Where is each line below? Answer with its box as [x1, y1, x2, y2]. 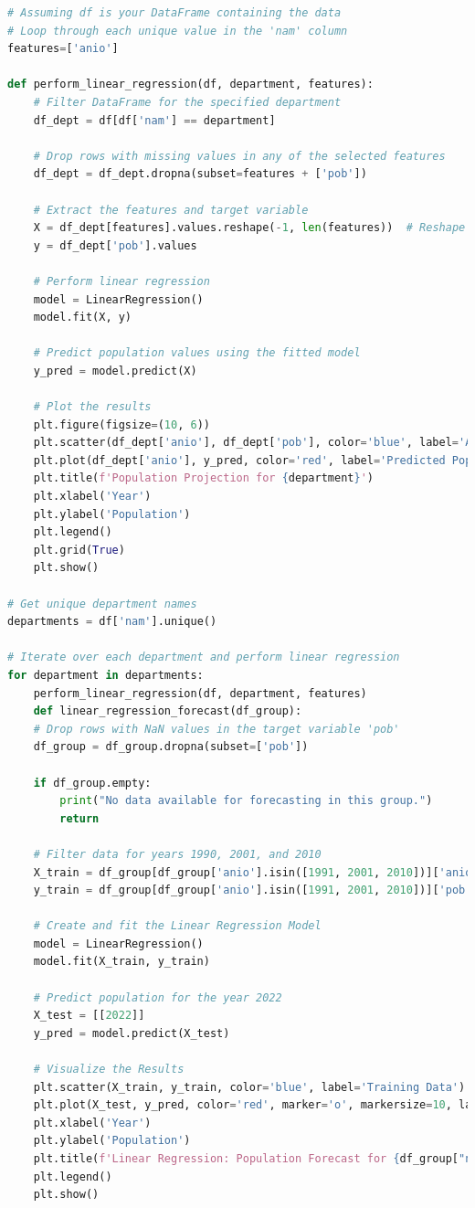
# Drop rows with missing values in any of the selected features [33, 149, 446, 163]
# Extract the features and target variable [33, 203, 309, 217]
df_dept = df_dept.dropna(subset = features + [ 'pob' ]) [33, 167, 367, 181]
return [59, 811, 100, 825]
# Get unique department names [7, 597, 197, 610]
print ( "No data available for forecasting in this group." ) [59, 794, 433, 808]
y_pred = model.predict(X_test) [33, 1026, 230, 1040]
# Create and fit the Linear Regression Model [33, 919, 322, 933]
